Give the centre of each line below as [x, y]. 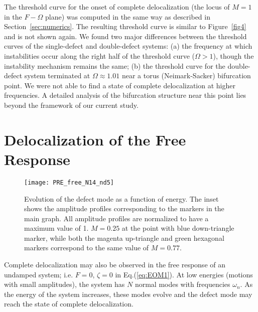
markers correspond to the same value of [87, 248]
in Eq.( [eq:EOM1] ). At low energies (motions [184, 274]
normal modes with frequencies [182, 284]
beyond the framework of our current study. [71, 105]
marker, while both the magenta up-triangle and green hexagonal [124, 238]
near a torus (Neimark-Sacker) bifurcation [186, 75]
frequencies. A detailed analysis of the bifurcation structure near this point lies [125, 95]
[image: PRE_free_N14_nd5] [69, 182]
